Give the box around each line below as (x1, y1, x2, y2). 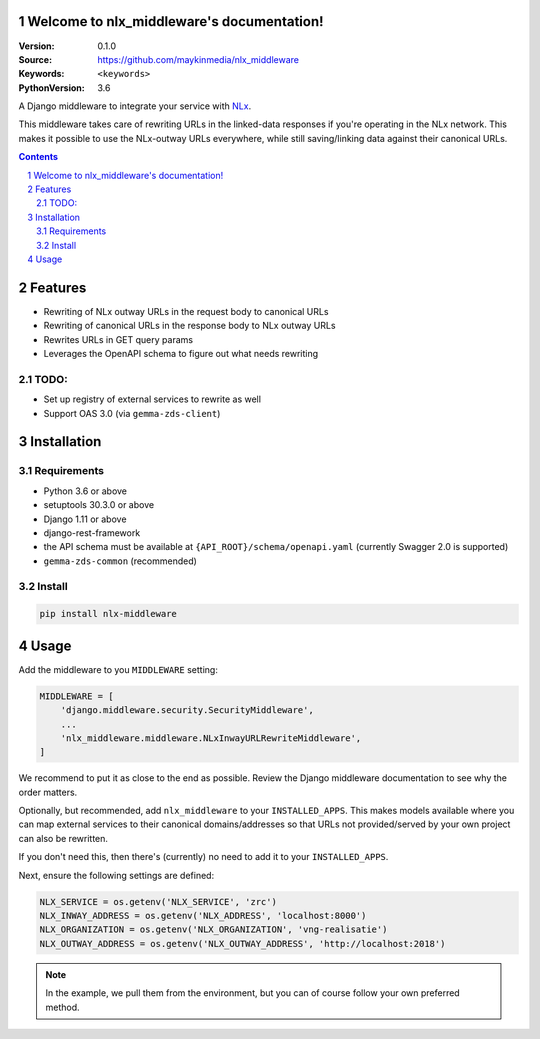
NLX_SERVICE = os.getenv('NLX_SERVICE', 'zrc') (39, 896, 277, 907)
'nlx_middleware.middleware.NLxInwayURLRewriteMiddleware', (60, 732, 362, 744)
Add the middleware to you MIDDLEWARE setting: (18, 663, 219, 675)
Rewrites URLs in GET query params (43, 333, 194, 345)
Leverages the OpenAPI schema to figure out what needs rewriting (43, 348, 319, 360)
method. (45, 1001, 80, 1013)
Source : (18, 53, 53, 65)
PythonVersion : (18, 81, 85, 94)
